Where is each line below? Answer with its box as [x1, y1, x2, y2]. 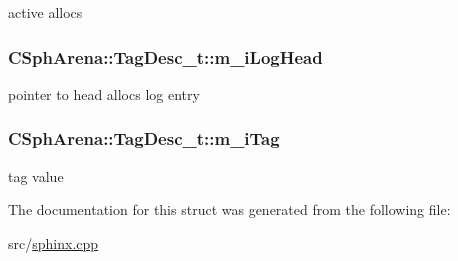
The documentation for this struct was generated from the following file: [8, 199, 451, 220]
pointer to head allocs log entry [8, 83, 200, 104]
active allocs [8, 2, 83, 22]
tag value [8, 165, 64, 186]
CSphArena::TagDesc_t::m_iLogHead [8, 44, 323, 69]
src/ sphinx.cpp [8, 232, 99, 253]
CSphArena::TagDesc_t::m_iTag [8, 126, 280, 151]
